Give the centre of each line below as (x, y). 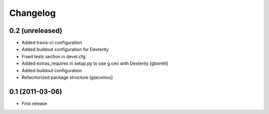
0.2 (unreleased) (36, 31)
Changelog (32, 13)
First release (34, 103)
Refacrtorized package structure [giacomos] (67, 78)
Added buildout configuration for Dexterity (65, 49)
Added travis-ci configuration (52, 43)
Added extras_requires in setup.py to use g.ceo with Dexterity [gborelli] (95, 63)
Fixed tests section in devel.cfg (54, 56)
